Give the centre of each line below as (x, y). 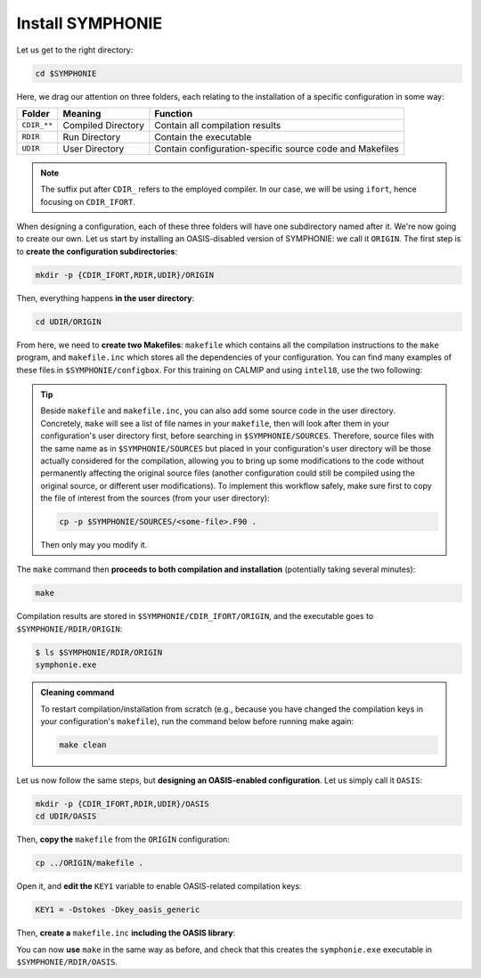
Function (174, 113)
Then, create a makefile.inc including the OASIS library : (126, 933)
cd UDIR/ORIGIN (68, 322)
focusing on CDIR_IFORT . (88, 201)
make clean (83, 745)
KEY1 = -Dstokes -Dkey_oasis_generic (118, 910)
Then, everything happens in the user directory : (106, 297)
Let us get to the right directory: (75, 50)
